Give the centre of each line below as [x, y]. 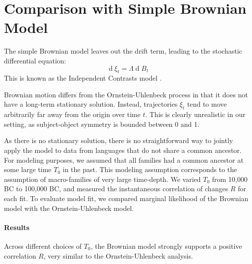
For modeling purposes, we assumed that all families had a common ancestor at [124, 160]
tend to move [207, 104]
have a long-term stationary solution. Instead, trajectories [91, 104]
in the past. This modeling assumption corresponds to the [150, 169]
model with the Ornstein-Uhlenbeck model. [69, 208]
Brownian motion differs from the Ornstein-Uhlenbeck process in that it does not [126, 94]
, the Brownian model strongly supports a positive [166, 246]
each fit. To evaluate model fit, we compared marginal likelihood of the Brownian [126, 198]
